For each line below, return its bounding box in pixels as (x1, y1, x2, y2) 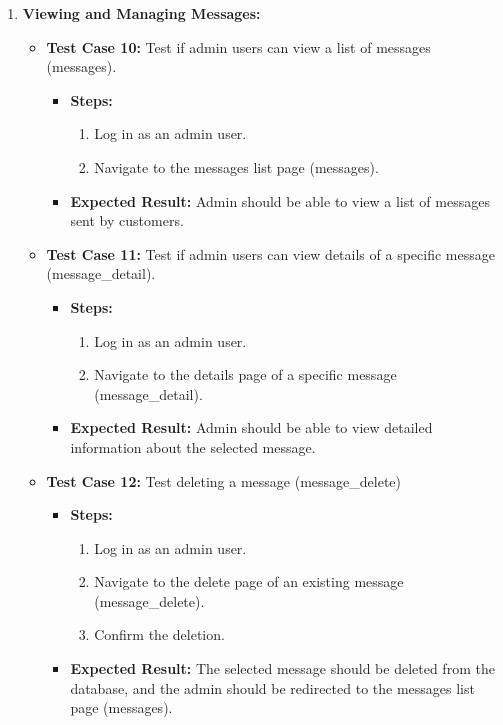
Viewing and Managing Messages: (22, 3, 261, 23)
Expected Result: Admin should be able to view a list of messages (70, 190, 490, 211)
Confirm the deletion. (94, 624, 225, 645)
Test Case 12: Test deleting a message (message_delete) (46, 470, 402, 491)
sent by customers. (70, 210, 184, 231)
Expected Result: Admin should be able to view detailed (70, 417, 433, 438)
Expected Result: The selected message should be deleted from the (70, 658, 495, 679)
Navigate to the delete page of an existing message (94, 571, 404, 592)
